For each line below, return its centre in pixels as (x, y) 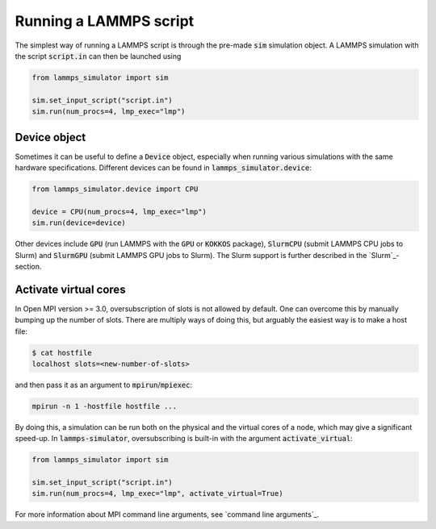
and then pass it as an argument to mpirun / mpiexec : (104, 385)
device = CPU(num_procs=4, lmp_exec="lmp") (119, 211)
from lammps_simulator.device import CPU (115, 189)
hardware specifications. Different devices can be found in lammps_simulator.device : (163, 167)
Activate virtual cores (70, 289)
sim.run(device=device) (79, 223)
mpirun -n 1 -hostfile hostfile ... (105, 406)
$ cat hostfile (62, 352)
